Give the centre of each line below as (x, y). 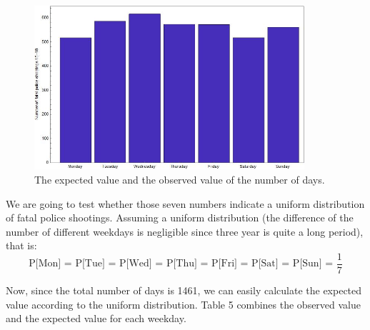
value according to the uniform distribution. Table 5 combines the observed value (184, 304)
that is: (21, 245)
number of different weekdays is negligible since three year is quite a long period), (185, 231)
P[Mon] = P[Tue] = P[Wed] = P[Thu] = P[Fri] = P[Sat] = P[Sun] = (181, 264)
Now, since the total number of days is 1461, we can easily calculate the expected (184, 290)
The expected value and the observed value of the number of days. (180, 179)
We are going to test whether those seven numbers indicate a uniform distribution (185, 203)
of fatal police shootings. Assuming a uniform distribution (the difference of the (180, 217)
